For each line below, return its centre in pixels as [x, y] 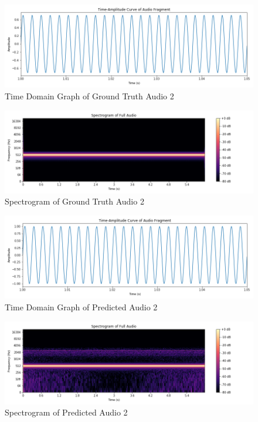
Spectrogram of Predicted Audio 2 [66, 412]
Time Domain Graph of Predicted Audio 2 [81, 307]
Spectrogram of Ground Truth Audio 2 [74, 201]
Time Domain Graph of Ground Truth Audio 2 [89, 96]
